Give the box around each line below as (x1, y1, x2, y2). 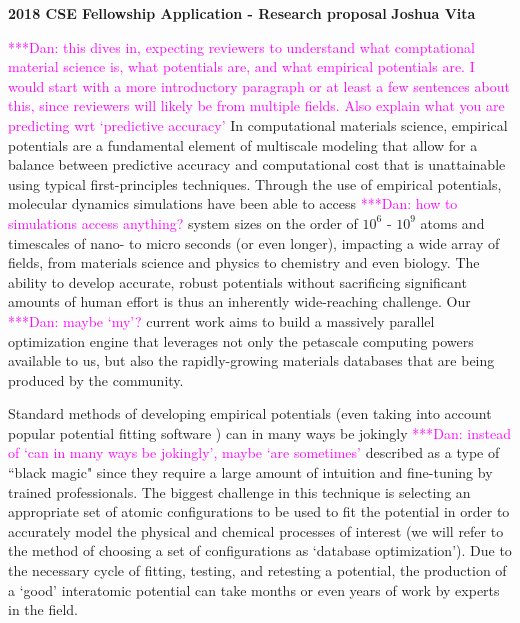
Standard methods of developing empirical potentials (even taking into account (8, 403, 492, 424)
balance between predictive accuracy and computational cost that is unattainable (8, 154, 506, 175)
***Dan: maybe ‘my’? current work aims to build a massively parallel (8, 310, 435, 331)
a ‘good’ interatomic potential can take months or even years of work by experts (8, 579, 500, 600)
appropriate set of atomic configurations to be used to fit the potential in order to (8, 501, 510, 522)
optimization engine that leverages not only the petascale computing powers (8, 330, 474, 351)
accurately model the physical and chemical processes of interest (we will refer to (8, 520, 504, 541)
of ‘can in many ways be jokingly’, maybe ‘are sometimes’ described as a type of (8, 442, 500, 463)
